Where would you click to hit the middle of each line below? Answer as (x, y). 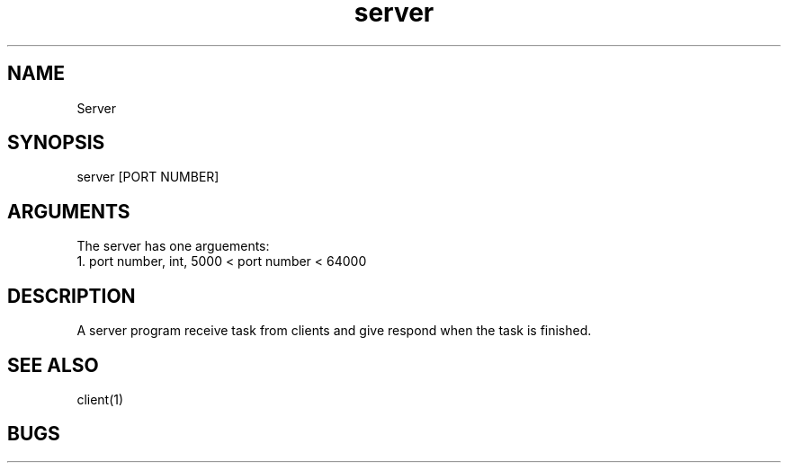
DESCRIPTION (72, 296)
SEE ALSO (53, 365)
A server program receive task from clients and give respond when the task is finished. (334, 331)
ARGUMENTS (69, 211)
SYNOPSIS (56, 143)
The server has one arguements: (173, 246)
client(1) (100, 399)
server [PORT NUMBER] (148, 177)
